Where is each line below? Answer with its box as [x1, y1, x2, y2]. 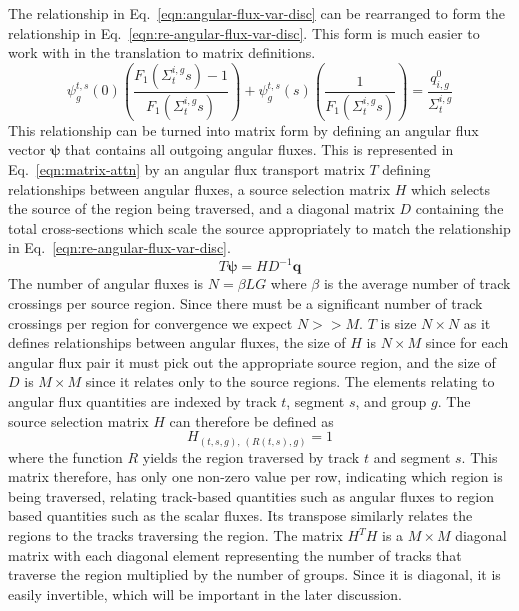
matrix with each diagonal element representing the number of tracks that [8, 544, 462, 565]
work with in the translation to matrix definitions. [8, 42, 316, 63]
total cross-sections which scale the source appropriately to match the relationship [8, 217, 511, 238]
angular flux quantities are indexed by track [8, 390, 277, 411]
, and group [355, 390, 427, 411]
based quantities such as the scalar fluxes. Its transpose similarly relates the [8, 505, 473, 526]
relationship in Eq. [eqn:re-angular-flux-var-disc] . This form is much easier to [8, 22, 480, 43]
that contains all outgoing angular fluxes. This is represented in [65, 139, 454, 160]
